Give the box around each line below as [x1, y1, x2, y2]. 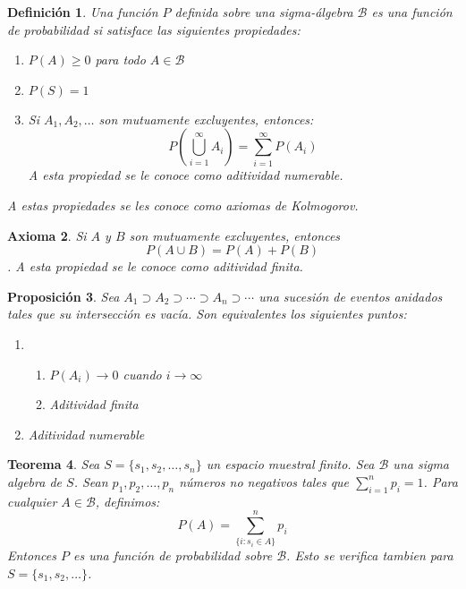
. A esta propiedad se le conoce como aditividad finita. [7, 257, 303, 276]
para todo [95, 50, 146, 69]
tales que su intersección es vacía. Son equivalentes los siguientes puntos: [7, 304, 407, 323]
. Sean [73, 472, 108, 491]
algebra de [7, 472, 63, 491]
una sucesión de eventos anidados [258, 286, 443, 305]
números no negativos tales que [179, 472, 350, 491]
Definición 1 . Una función [7, 3, 158, 21]
